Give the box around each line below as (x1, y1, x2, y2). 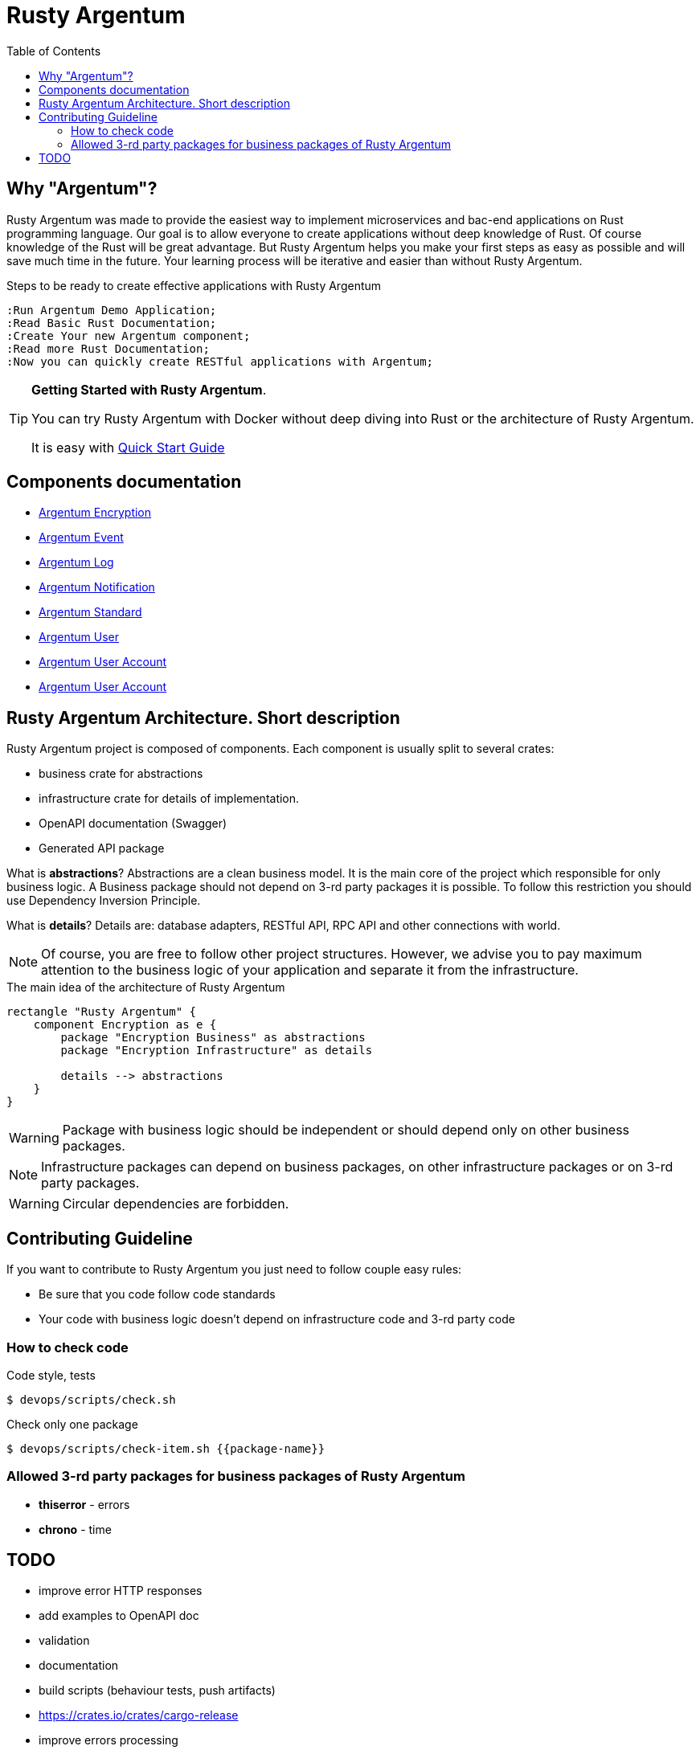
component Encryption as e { (33, 1018, 217, 1032)
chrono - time (39, 1522, 112, 1536)
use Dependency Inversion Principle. (6, 893, 201, 908)
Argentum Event (39, 530, 124, 545)
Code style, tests (6, 1368, 96, 1382)
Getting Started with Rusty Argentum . (31, 381, 267, 398)
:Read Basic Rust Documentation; (6, 316, 217, 329)
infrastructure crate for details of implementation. (39, 791, 300, 806)
